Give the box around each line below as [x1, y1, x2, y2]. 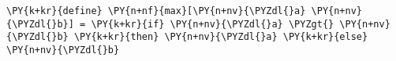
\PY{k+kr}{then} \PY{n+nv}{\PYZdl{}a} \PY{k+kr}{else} [73, 31, 368, 43]
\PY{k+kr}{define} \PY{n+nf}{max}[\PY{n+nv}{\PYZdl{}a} [6, 5, 306, 16]
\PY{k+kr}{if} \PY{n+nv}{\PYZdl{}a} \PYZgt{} [91, 18, 334, 30]
